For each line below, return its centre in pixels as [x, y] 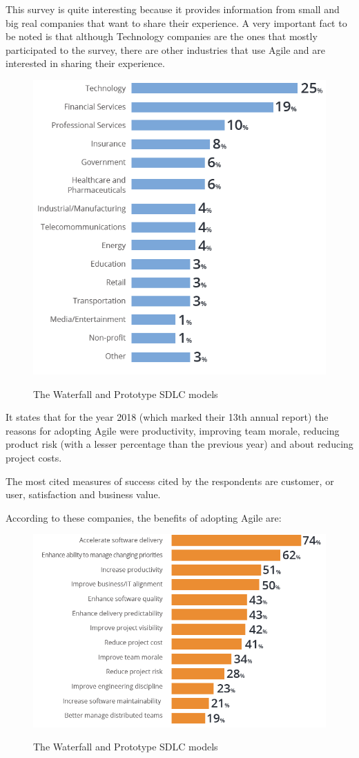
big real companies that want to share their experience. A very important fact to [176, 22]
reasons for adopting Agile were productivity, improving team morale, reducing [173, 430]
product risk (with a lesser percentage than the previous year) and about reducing [179, 444]
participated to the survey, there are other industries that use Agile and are [165, 49]
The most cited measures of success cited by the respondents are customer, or [170, 481]
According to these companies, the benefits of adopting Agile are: [144, 517]
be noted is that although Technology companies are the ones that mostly [162, 36]
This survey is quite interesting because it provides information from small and [173, 9]
